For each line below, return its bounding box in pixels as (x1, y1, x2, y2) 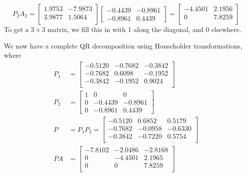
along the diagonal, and (133, 24, 204, 34)
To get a (4, 24, 29, 34)
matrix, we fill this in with (47, 24, 126, 34)
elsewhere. (211, 24, 242, 34)
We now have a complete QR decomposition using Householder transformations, (4, 40, 243, 50)
